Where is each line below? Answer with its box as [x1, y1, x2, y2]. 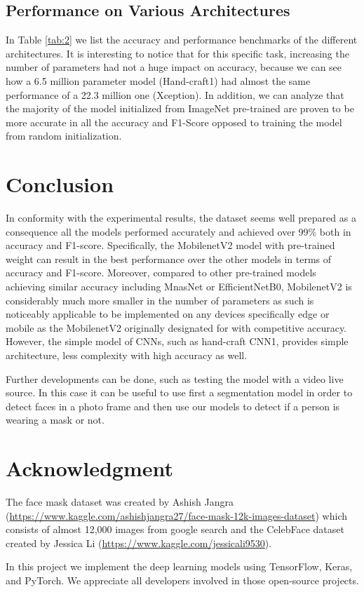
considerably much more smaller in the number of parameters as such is [6, 292, 314, 307]
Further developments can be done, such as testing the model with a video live [6, 371, 344, 386]
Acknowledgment [6, 454, 173, 483]
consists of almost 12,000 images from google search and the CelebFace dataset [6, 522, 344, 537]
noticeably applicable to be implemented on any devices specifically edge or [6, 307, 330, 321]
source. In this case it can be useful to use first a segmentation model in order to [6, 385, 353, 400]
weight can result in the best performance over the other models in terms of [6, 251, 332, 266]
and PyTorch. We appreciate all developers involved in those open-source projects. [6, 573, 359, 588]
